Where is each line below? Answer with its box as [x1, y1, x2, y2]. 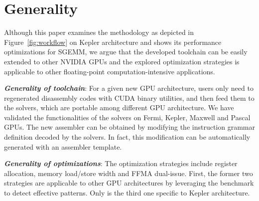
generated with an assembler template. [4, 141, 122, 152]
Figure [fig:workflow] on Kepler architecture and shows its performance [4, 36, 222, 47]
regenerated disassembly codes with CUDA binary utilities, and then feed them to [4, 92, 255, 103]
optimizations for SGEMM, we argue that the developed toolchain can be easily [4, 46, 248, 57]
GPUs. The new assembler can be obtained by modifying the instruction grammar [4, 122, 255, 132]
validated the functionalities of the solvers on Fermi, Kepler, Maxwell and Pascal [4, 112, 251, 122]
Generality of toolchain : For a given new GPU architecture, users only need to [4, 83, 254, 93]
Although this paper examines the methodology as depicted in [4, 27, 194, 37]
